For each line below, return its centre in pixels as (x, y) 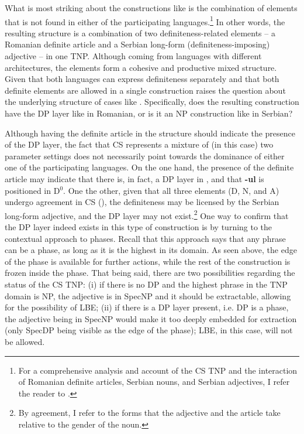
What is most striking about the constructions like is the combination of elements (151, 8)
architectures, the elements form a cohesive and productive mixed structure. (141, 67)
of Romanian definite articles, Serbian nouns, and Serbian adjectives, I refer (154, 382)
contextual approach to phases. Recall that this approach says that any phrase (145, 238)
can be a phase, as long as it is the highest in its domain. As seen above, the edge (151, 250)
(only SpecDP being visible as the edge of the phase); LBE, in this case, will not (149, 330)
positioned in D (32, 190)
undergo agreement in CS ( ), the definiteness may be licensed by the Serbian (142, 202)
